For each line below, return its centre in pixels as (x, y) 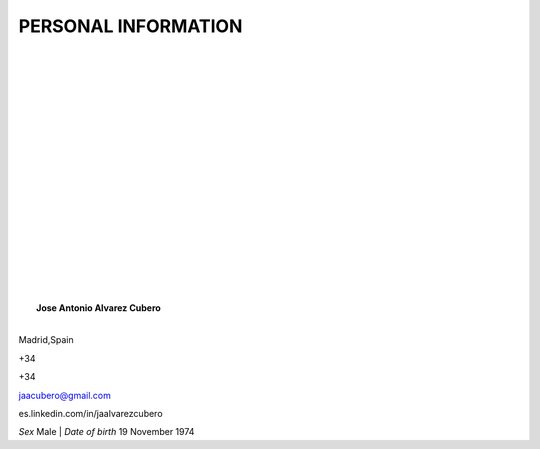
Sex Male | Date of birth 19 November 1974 (106, 432)
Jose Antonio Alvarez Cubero (99, 307)
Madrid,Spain (46, 340)
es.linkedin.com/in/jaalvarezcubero (91, 413)
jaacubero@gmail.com (65, 395)
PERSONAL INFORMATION (130, 26)
